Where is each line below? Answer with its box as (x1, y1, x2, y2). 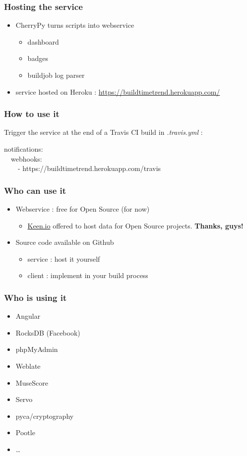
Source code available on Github (15, 237, 114, 247)
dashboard (27, 36, 59, 47)
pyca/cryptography (15, 410, 74, 421)
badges (27, 53, 48, 63)
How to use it (4, 108, 60, 120)
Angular (15, 311, 41, 321)
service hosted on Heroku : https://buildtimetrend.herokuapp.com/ (15, 86, 220, 97)
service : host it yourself (27, 253, 100, 264)
